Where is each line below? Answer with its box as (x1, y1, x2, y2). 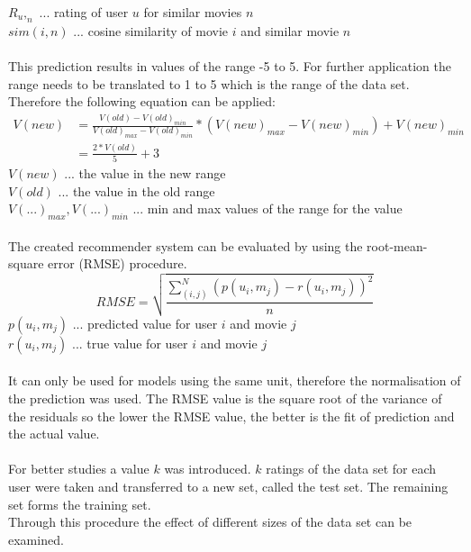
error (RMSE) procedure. (48, 254, 187, 273)
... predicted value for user (72, 313, 218, 332)
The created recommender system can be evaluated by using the (8, 236, 363, 255)
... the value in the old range (58, 181, 215, 200)
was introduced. (164, 459, 251, 478)
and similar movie (240, 21, 340, 40)
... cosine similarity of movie (73, 21, 229, 40)
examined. (8, 529, 64, 548)
